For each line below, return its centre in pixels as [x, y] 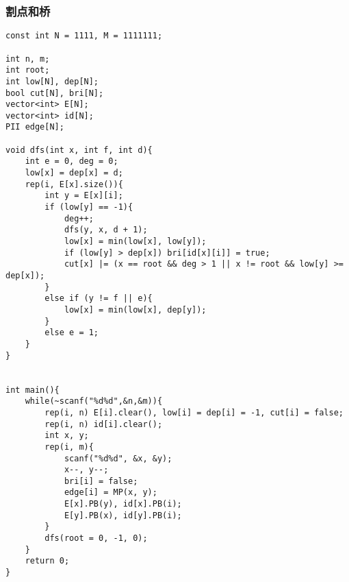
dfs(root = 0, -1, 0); [96, 538]
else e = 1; [72, 333]
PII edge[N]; [35, 127]
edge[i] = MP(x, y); [111, 493]
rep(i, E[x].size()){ [74, 184]
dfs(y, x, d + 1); [106, 230]
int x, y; [67, 436]
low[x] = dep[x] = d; [74, 173]
